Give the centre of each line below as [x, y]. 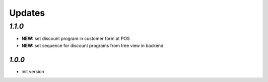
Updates [27, 13]
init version [33, 71]
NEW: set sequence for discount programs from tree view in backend [93, 45]
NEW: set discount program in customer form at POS [76, 39]
